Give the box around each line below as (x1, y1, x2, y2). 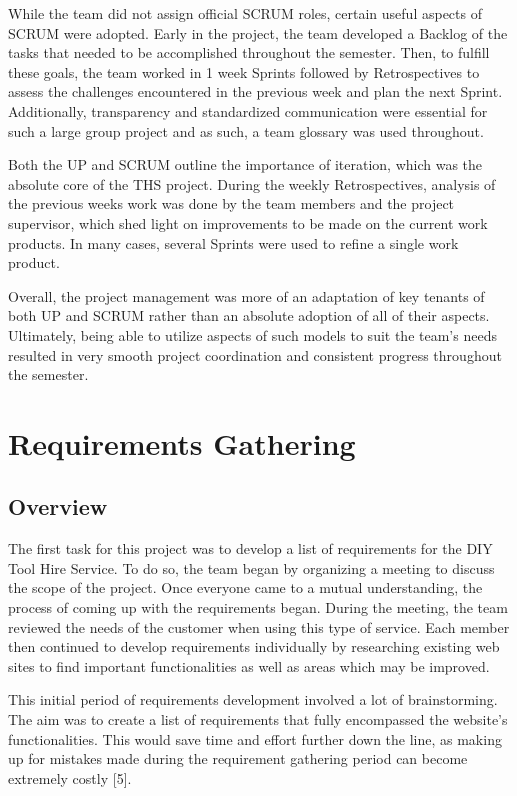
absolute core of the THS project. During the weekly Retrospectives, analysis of (8, 173, 496, 194)
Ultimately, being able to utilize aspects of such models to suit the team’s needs (8, 324, 497, 345)
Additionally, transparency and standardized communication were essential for (8, 100, 488, 121)
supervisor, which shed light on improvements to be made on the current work (8, 212, 488, 233)
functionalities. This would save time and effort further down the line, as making (8, 728, 502, 749)
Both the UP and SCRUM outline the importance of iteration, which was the (8, 154, 483, 175)
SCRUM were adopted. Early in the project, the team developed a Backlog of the (8, 22, 508, 43)
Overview (8, 491, 108, 522)
